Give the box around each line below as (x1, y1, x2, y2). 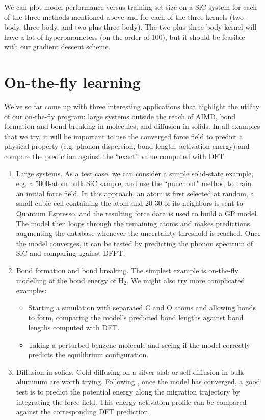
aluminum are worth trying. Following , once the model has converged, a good (16, 376, 260, 387)
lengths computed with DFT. (28, 322, 120, 332)
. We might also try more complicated (126, 275, 245, 285)
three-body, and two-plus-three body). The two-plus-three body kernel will (23, 21, 257, 32)
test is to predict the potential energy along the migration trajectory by (16, 386, 240, 397)
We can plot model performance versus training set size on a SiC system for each (4, 2, 257, 12)
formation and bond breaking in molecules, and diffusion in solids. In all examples (4, 121, 260, 132)
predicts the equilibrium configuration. (28, 349, 149, 360)
